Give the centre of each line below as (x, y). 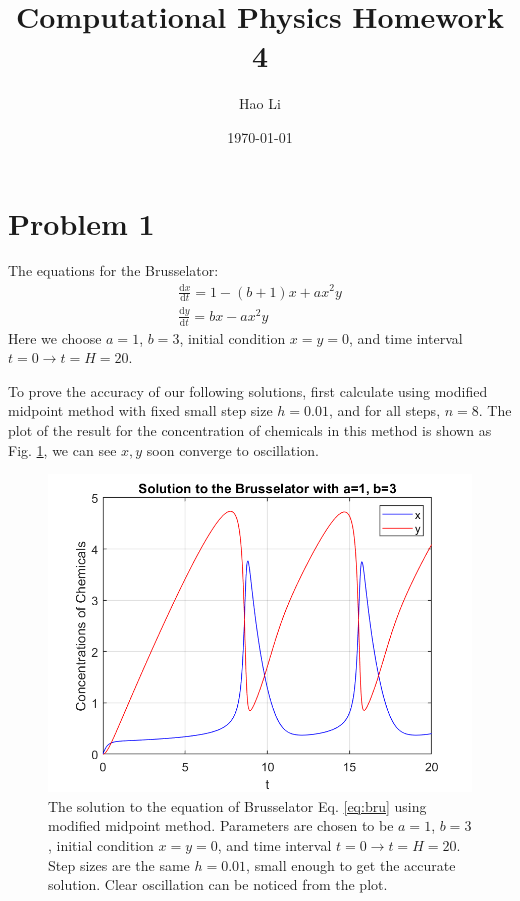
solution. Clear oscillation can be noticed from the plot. (218, 884)
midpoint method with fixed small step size (140, 410)
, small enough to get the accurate (351, 864)
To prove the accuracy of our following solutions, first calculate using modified (248, 390)
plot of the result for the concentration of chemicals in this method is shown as (250, 429)
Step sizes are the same (119, 864)
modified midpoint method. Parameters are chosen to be (221, 825)
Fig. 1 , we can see (62, 449)
